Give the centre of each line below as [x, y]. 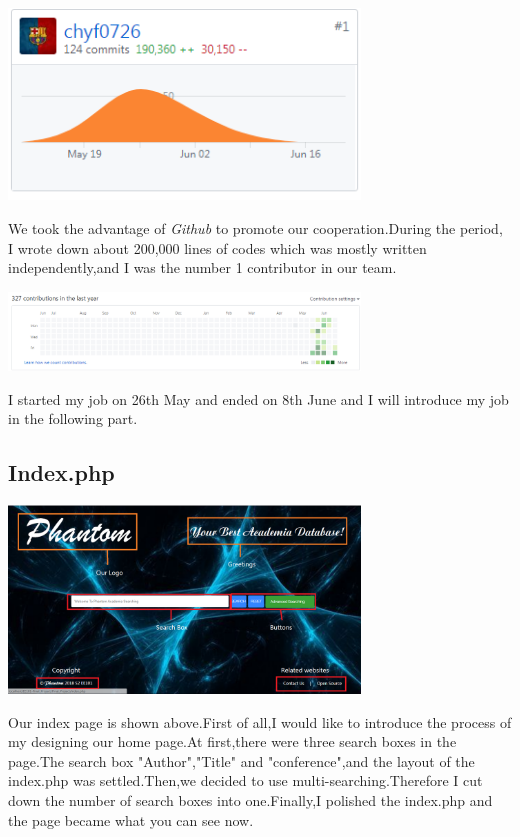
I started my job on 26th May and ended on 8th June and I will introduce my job [258, 398]
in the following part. [73, 418]
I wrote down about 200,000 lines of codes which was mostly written [217, 247]
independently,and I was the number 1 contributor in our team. [202, 267]
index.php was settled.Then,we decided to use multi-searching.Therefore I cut [245, 780]
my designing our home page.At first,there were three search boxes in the [232, 741]
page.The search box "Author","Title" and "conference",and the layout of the [241, 760]
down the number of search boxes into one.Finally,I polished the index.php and [250, 800]
